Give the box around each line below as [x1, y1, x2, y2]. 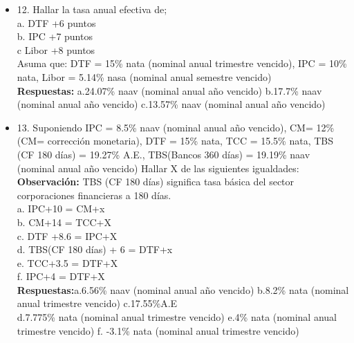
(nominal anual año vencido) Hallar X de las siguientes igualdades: [17, 160, 299, 175]
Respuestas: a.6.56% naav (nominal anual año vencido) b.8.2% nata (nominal [17, 282, 349, 297]
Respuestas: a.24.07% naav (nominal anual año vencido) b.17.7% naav [17, 83, 322, 98]
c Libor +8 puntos [17, 42, 95, 57]
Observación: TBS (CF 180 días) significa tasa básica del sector [17, 174, 295, 189]
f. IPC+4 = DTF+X [17, 269, 105, 284]
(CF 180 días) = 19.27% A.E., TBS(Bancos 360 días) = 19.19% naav [17, 147, 310, 161]
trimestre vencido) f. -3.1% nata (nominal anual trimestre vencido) [17, 323, 299, 337]
